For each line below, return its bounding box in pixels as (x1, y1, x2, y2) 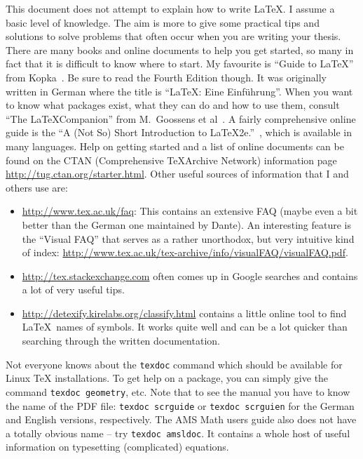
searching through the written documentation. (22, 333, 220, 348)
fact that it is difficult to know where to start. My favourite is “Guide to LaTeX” (6, 56, 354, 71)
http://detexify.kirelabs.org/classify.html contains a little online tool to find (22, 305, 347, 320)
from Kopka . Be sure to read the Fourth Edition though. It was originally (6, 69, 327, 84)
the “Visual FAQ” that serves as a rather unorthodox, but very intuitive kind (22, 231, 355, 246)
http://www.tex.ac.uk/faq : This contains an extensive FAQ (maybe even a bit (22, 204, 358, 218)
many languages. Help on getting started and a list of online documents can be (6, 138, 344, 153)
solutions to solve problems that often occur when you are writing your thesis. (6, 29, 341, 44)
